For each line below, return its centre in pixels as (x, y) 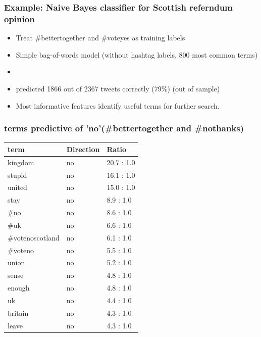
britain (18, 312)
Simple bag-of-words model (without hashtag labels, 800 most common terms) (137, 54)
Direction (83, 149)
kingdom (21, 162)
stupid (17, 175)
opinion (19, 18)
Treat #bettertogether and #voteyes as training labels (100, 38)
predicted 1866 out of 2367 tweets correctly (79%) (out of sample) (118, 88)
